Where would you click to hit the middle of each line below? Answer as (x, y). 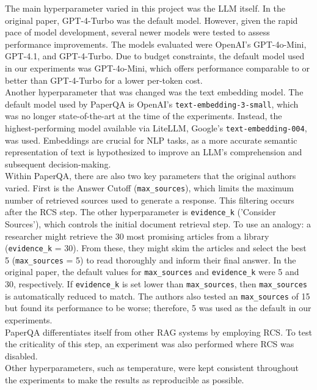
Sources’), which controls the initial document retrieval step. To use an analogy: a (158, 223)
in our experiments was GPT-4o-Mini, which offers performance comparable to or (157, 68)
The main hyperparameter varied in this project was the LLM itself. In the (145, 8)
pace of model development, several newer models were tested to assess (137, 32)
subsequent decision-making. (58, 164)
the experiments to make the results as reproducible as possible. (125, 379)
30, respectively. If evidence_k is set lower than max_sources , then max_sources (156, 284)
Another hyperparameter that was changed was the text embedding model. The (154, 92)
